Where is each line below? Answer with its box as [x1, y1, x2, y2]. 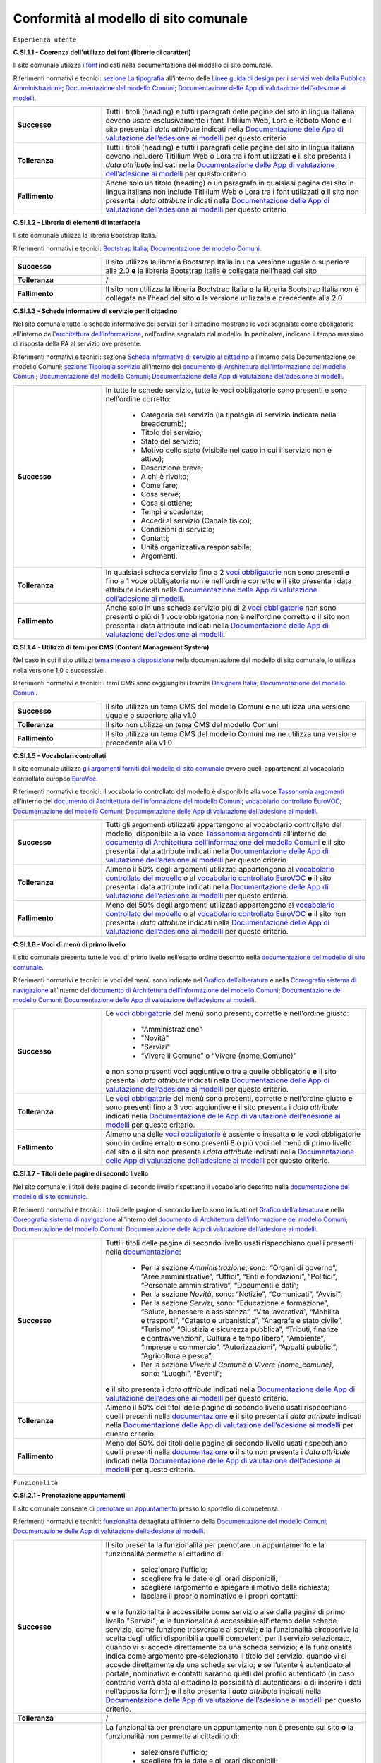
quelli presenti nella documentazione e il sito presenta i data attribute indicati [105, 1411, 362, 1421]
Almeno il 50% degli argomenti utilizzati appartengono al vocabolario [105, 865, 335, 874]
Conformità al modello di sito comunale [13, 11, 248, 26]
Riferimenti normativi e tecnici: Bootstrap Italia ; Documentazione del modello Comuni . [13, 244, 262, 252]
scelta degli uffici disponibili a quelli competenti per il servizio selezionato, [105, 1633, 352, 1643]
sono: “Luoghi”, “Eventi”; [140, 1368, 222, 1378]
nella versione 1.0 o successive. [13, 666, 105, 674]
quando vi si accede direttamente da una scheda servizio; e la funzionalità [105, 1642, 353, 1652]
